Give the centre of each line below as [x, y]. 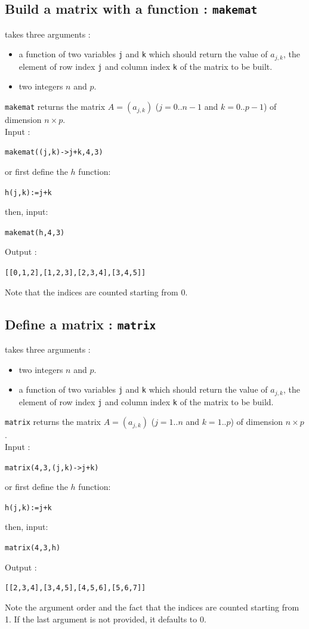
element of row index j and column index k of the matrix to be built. [146, 66]
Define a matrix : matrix [81, 324]
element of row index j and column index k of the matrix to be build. [146, 401]
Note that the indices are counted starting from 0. [96, 292]
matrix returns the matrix [53, 422]
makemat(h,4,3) [35, 232]
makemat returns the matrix [55, 107]
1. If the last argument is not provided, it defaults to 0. [106, 619]
